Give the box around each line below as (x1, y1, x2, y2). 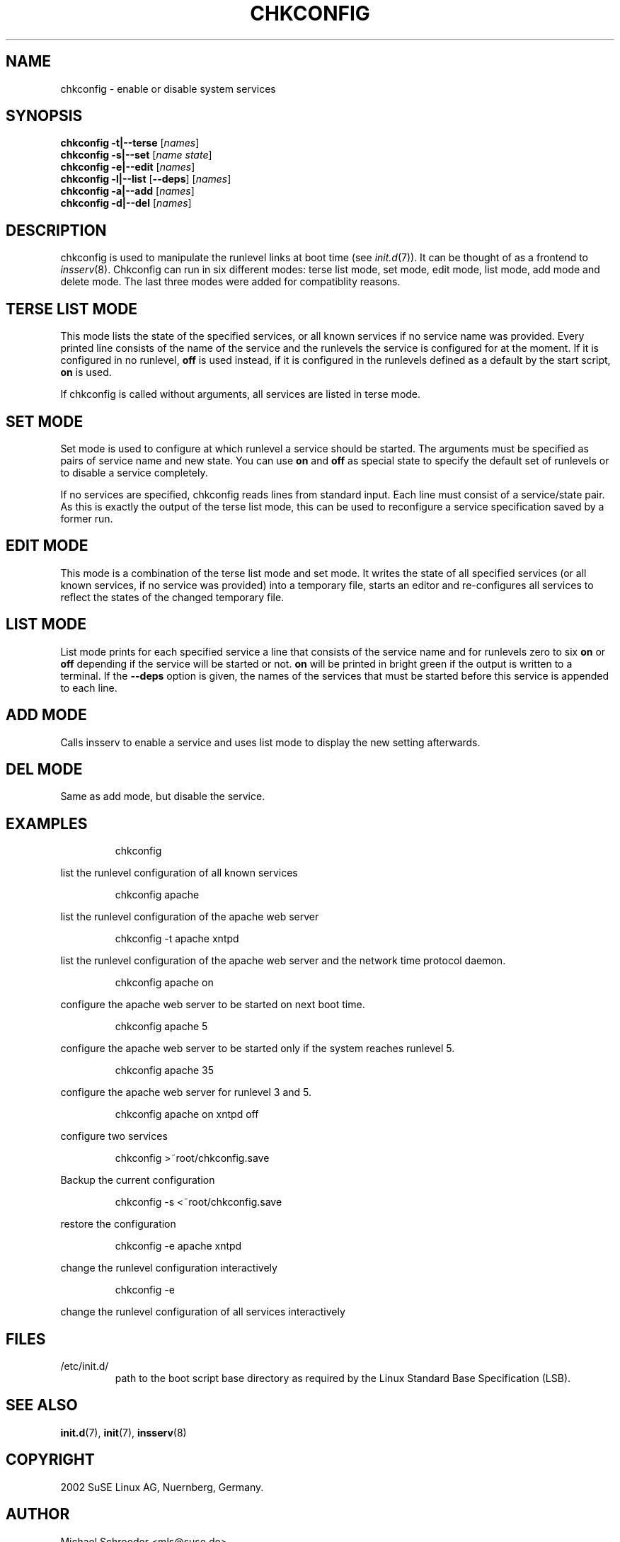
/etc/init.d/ (60, 1360, 109, 1373)
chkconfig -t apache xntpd (115, 932, 239, 945)
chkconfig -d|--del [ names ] (60, 197, 192, 210)
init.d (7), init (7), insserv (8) (60, 1426, 187, 1439)
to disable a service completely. (60, 466, 208, 479)
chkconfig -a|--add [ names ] (60, 185, 195, 198)
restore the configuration (60, 1218, 176, 1230)
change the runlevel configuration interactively (60, 1262, 277, 1274)
